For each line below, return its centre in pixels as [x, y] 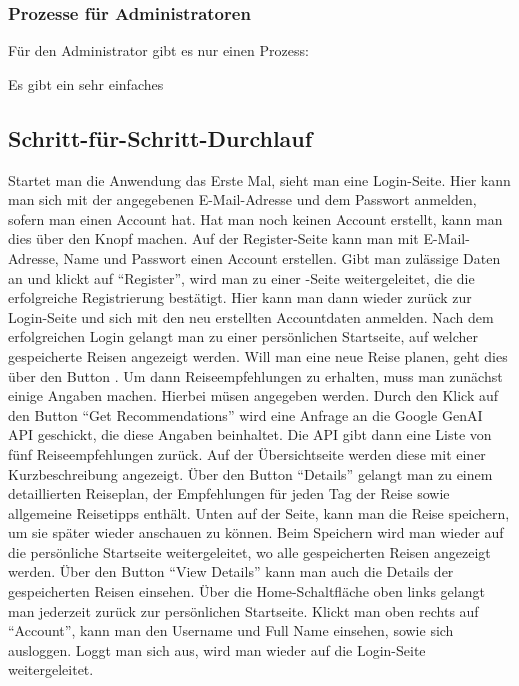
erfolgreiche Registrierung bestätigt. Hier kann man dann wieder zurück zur [240, 297]
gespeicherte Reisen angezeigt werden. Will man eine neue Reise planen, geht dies [258, 355]
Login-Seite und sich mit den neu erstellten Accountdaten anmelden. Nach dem [251, 316]
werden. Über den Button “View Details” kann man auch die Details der [231, 571]
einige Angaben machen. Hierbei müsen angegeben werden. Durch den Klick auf [253, 395]
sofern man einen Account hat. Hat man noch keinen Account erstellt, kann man [255, 218]
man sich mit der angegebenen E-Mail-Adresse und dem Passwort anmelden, [242, 199]
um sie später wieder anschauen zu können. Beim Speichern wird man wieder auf [256, 532]
